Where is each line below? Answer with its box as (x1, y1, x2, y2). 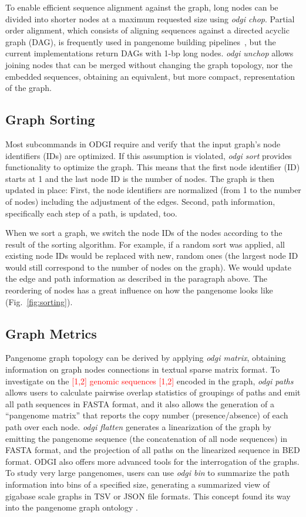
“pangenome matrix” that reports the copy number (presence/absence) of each (5, 409, 288, 421)
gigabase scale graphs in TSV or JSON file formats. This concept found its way (5, 489, 291, 502)
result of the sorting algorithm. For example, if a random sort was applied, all (5, 238, 285, 250)
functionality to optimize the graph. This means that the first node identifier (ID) (5, 161, 300, 173)
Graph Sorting (5, 110, 95, 129)
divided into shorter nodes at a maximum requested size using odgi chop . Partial (5, 12, 295, 25)
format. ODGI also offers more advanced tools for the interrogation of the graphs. (5, 455, 300, 467)
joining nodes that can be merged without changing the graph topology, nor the (5, 58, 293, 70)
